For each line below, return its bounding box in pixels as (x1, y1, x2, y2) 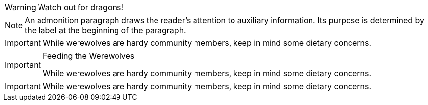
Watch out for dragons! (38, 2, 123, 12)
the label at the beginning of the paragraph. (25, 25, 186, 35)
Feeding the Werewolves (42, 51, 135, 61)
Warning (5, 2, 36, 12)
